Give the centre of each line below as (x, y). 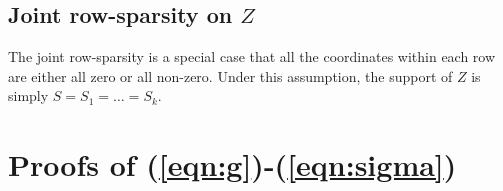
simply (28, 95)
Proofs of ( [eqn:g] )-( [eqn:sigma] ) (232, 164)
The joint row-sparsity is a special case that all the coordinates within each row (252, 56)
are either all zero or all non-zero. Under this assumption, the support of (230, 75)
